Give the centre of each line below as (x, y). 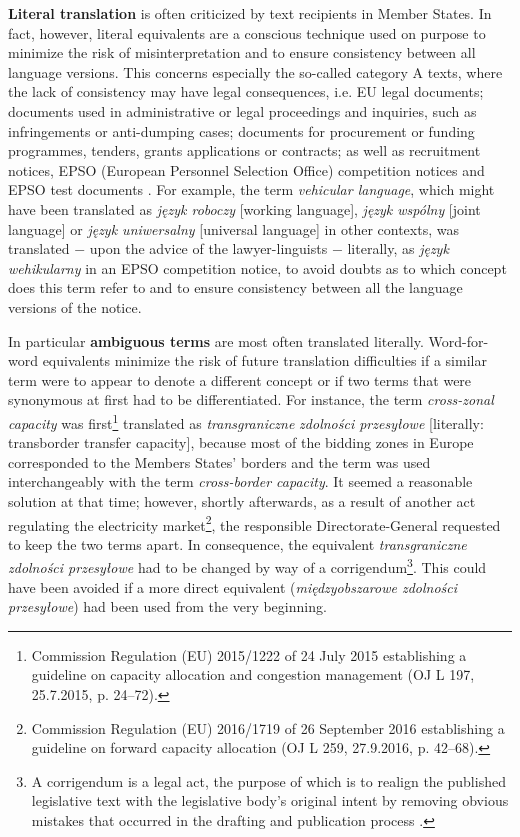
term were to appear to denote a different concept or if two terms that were (240, 379)
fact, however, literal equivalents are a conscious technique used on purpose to (247, 32)
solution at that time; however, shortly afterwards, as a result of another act (242, 500)
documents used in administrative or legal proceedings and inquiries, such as (242, 110)
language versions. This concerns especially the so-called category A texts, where (255, 71)
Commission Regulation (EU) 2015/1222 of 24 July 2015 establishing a (249, 654)
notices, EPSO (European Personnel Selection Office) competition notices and (246, 169)
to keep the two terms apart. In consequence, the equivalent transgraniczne (237, 543)
